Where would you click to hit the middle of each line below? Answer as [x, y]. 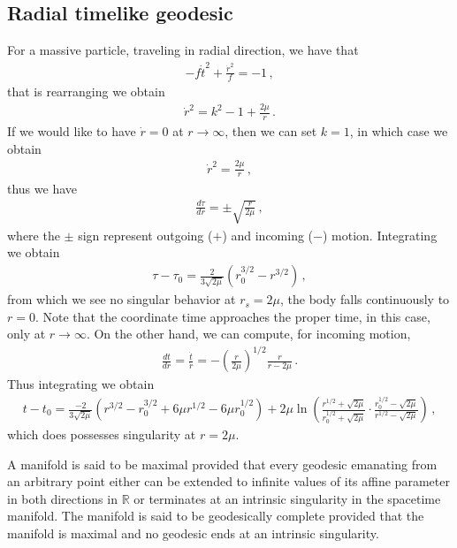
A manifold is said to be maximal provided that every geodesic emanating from [222, 464]
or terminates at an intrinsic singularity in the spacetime [287, 498]
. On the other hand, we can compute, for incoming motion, [248, 334]
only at [27, 334]
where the [34, 235]
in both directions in [62, 498]
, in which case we [399, 131]
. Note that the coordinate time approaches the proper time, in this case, [232, 316]
